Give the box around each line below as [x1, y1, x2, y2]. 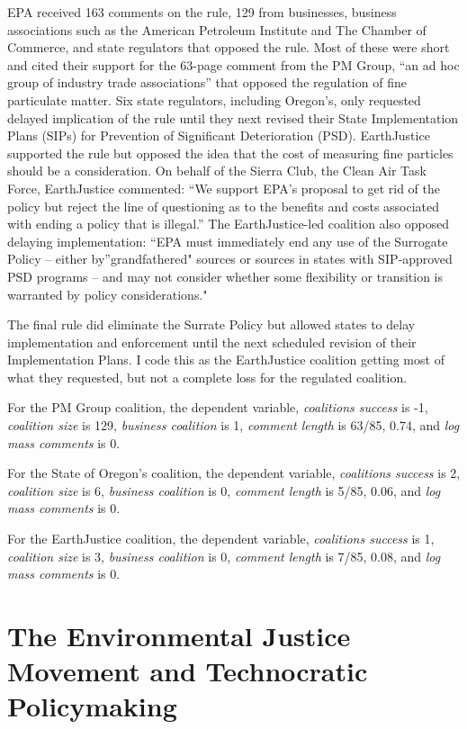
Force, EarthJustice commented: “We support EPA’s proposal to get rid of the [7, 178, 440, 197]
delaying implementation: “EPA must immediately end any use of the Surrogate [7, 231, 448, 250]
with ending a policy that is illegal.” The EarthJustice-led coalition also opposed [7, 214, 450, 233]
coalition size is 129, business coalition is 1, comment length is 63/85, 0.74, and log [7, 416, 460, 435]
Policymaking [7, 688, 177, 724]
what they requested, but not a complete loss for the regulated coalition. [7, 367, 408, 386]
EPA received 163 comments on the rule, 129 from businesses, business [7, 3, 397, 21]
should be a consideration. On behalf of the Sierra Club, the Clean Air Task [7, 161, 427, 180]
